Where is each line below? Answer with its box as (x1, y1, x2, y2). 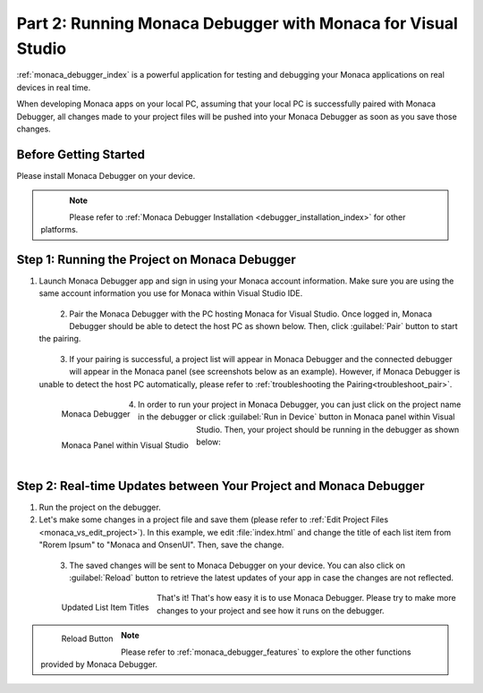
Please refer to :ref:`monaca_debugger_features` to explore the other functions (121, 647, 411, 657)
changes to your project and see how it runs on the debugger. (157, 604, 385, 616)
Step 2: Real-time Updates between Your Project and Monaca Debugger (16, 478, 425, 494)
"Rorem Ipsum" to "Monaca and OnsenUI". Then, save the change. (38, 539, 284, 550)
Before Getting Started (16, 147, 146, 162)
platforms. (40, 224, 79, 234)
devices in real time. (16, 81, 91, 93)
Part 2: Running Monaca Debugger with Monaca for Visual (16, 13, 458, 33)
